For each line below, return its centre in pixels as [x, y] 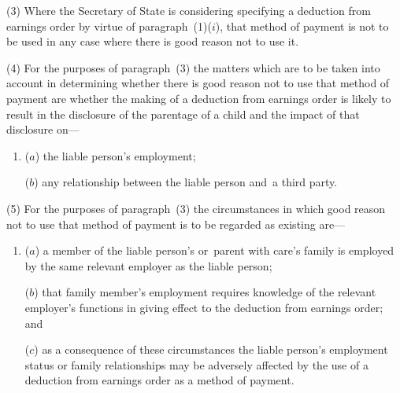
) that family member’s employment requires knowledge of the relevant [205, 292]
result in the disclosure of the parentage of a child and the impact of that [183, 114]
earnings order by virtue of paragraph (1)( [109, 26]
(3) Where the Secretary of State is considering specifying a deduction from [189, 10]
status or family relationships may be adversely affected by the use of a [196, 364]
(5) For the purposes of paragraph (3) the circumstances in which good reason [196, 208]
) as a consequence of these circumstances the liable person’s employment [211, 349]
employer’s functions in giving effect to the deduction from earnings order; [204, 307]
